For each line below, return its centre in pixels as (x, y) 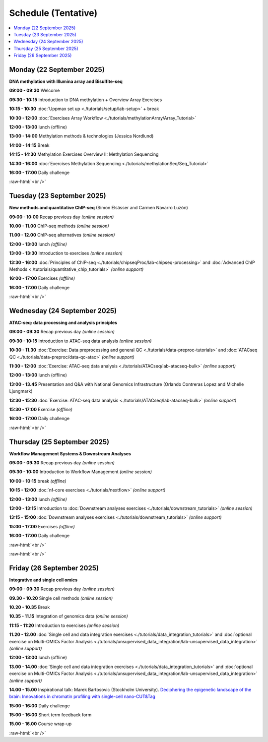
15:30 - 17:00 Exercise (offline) (41, 409)
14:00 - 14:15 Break (29, 145)
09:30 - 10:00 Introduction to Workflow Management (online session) (81, 472)
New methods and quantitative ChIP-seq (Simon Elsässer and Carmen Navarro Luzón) (99, 208)
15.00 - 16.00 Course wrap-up (40, 724)
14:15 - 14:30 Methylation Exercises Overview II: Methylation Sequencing (84, 154)
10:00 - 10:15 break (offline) (38, 481)
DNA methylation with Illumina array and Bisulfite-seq (66, 81)
